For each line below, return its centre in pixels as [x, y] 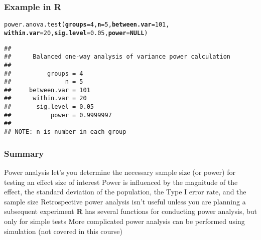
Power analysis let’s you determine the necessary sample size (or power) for [120, 172]
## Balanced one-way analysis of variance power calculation [117, 57]
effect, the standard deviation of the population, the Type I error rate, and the [125, 192]
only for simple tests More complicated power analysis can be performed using [124, 221]
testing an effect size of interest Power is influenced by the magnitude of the [121, 182]
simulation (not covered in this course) [63, 231]
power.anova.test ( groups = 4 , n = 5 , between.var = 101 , [87, 25]
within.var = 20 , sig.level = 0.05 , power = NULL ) [76, 33]
